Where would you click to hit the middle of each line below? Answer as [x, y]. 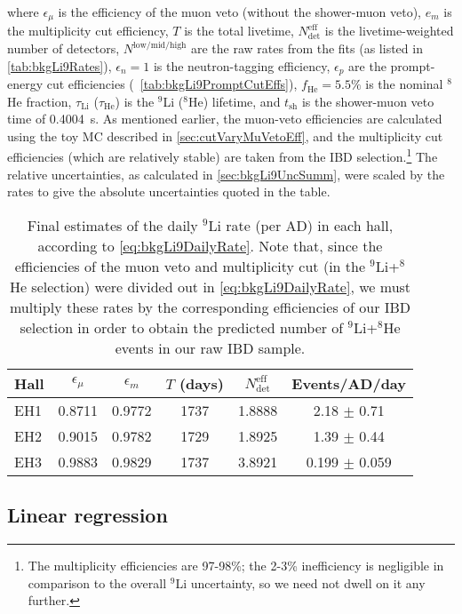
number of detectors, [64, 48]
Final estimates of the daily [112, 225]
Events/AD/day [349, 383]
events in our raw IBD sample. [210, 347]
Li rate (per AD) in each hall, [301, 225]
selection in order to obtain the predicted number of [182, 327]
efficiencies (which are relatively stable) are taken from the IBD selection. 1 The [223, 155]
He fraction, [40, 101]
